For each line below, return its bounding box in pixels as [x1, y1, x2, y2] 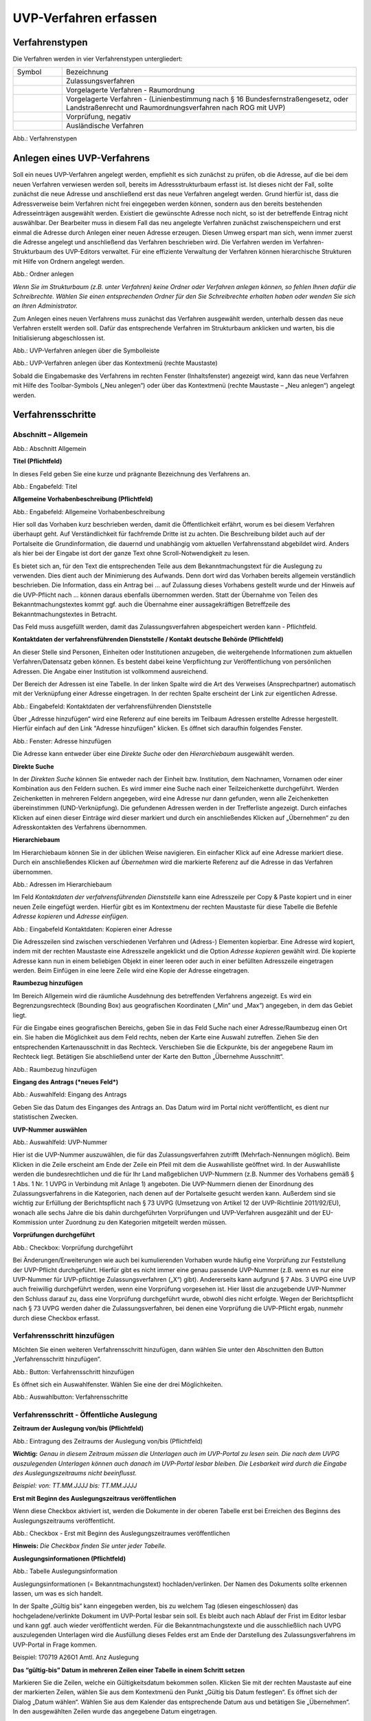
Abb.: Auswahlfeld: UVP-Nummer [12, 1138, 108, 1146]
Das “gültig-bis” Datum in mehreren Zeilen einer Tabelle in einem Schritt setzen [12, 1666, 245, 1674]
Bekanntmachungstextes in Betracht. [12, 610, 117, 618]
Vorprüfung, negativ [65, 112, 131, 122]
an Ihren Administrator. [12, 302, 78, 310]
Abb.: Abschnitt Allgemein [12, 444, 87, 452]
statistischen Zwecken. [12, 1112, 78, 1121]
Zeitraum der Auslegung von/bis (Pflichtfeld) [12, 1424, 144, 1433]
